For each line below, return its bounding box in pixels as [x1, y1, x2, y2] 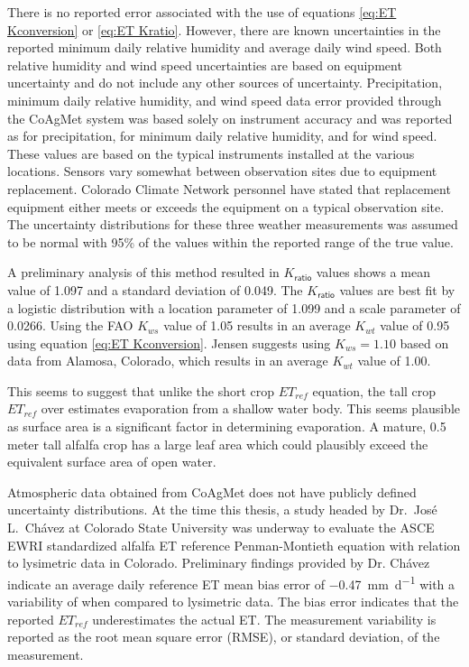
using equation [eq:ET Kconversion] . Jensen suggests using [7, 333, 331, 352]
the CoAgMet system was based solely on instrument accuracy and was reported [7, 108, 453, 127]
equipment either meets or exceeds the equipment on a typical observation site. [7, 197, 445, 216]
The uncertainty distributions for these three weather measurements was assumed [7, 215, 458, 234]
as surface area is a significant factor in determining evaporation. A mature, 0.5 [7, 417, 446, 436]
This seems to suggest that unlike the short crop [7, 381, 275, 400]
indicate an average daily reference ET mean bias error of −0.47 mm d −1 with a [7, 571, 455, 593]
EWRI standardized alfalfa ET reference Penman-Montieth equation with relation [7, 535, 461, 554]
